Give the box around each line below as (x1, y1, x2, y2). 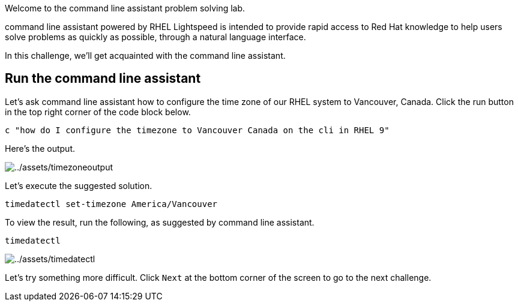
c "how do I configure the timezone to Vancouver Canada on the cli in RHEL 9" (5, 125, 390, 135)
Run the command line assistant (5, 71, 201, 86)
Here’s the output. (5, 143, 76, 154)
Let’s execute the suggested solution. (5, 180, 152, 191)
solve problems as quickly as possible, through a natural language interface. (5, 32, 306, 42)
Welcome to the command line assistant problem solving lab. (5, 3, 245, 13)
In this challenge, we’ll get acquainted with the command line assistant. (5, 50, 286, 61)
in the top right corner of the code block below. (5, 106, 191, 117)
